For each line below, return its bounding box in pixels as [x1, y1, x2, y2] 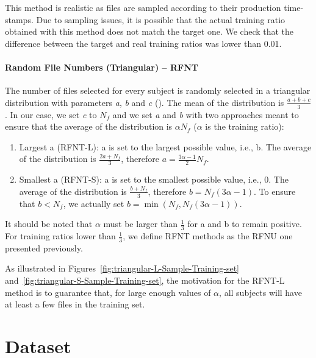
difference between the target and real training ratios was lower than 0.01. [5, 37, 282, 49]
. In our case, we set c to [5, 108, 97, 121]
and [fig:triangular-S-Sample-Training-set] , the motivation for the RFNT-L [5, 274, 285, 287]
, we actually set [63, 197, 124, 209]
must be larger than [103, 217, 178, 230]
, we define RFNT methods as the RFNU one [123, 230, 293, 242]
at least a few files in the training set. [5, 298, 145, 311]
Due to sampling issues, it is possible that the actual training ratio [36, 13, 285, 26]
